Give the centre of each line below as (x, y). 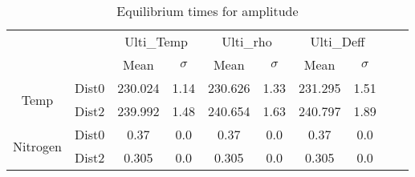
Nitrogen (37, 146)
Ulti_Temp (156, 41)
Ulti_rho (247, 41)
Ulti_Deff (338, 41)
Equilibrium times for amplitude (207, 11)
